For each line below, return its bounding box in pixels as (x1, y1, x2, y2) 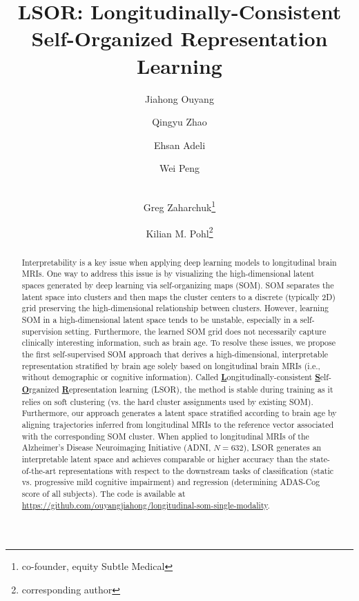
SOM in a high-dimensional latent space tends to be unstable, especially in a (21, 314, 298, 326)
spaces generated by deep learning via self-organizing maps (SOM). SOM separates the (21, 279, 334, 291)
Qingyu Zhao (152, 115, 207, 129)
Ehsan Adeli (153, 137, 206, 152)
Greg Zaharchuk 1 (143, 198, 216, 215)
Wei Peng (159, 161, 200, 175)
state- (309, 453, 331, 464)
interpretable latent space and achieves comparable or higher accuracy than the (21, 453, 307, 464)
